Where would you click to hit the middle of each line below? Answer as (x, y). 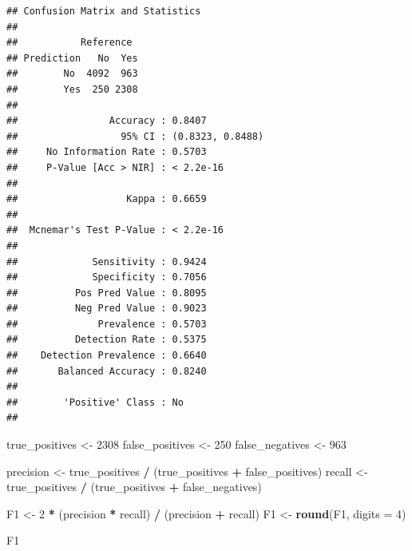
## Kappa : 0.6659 (107, 199)
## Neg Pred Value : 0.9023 (107, 309)
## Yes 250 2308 (72, 89)
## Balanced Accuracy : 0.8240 (107, 371)
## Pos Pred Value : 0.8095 (107, 293)
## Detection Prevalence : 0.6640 (107, 356)
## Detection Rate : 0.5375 (107, 340)
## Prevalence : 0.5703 (107, 324)
